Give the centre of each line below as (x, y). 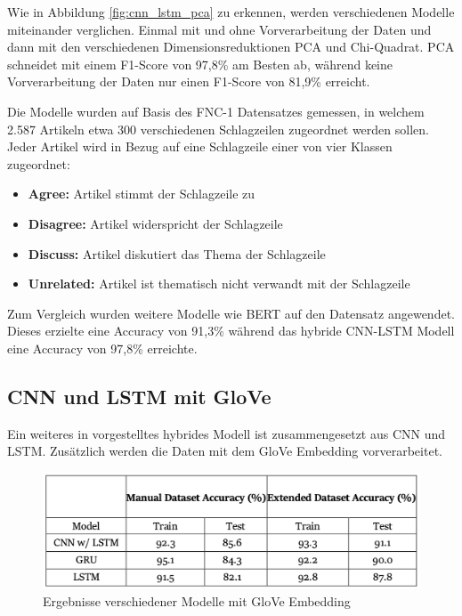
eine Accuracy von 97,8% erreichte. (102, 348)
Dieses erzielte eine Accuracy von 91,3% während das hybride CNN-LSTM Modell (231, 331)
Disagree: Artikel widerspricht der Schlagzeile (155, 223)
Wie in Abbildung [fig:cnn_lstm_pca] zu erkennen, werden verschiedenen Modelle (231, 12)
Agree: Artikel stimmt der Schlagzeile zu (142, 194)
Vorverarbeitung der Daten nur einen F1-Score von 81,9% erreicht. (189, 81)
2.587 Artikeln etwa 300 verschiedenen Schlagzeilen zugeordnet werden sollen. (218, 129)
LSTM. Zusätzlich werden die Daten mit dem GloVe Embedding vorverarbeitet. (225, 451)
